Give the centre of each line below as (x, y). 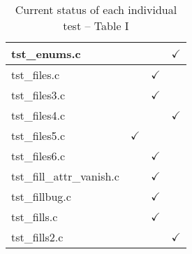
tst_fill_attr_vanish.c (65, 176)
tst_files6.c (38, 156)
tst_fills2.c (37, 237)
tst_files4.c (38, 115)
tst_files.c (36, 75)
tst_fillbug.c (41, 196)
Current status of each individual (96, 9)
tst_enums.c (46, 54)
